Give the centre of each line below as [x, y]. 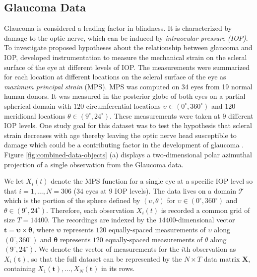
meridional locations [35, 115]
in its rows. [118, 268]
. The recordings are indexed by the [102, 220]
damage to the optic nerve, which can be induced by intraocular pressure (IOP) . [126, 37]
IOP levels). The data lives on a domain [176, 190]
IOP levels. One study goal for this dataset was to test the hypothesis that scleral [128, 125]
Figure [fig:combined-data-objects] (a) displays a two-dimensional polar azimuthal [128, 154]
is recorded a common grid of [205, 210]
